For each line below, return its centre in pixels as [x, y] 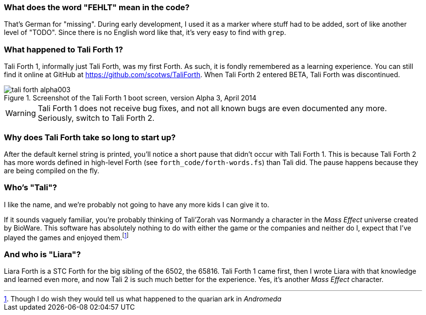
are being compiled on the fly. [52, 170]
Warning [21, 113]
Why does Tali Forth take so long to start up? [90, 137]
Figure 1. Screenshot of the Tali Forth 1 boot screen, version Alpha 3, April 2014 [130, 98]
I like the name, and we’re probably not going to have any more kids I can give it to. [137, 204]
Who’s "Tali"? [31, 188]
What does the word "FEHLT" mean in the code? [97, 7]
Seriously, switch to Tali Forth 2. [96, 118]
